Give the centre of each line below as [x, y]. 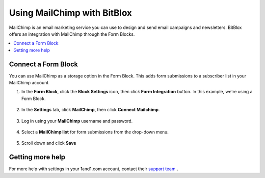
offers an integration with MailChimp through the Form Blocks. [72, 34]
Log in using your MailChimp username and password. [77, 121]
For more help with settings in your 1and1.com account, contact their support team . [93, 169]
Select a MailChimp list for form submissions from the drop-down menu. [95, 132]
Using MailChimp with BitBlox [70, 13]
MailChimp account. [29, 83]
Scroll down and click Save [49, 143]
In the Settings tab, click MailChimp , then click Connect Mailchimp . [91, 110]
